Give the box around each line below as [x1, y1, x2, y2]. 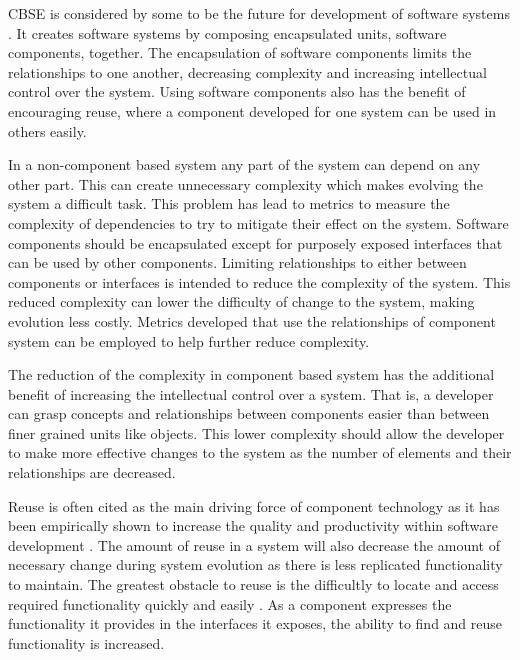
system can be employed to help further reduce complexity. [8, 330, 370, 351]
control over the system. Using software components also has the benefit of [8, 81, 466, 102]
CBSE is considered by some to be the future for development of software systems [8, 3, 510, 23]
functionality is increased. [8, 632, 165, 653]
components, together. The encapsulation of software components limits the [8, 42, 472, 63]
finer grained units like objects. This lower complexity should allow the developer [8, 422, 505, 443]
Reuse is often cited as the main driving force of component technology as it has [8, 495, 500, 516]
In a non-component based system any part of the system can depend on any [8, 154, 481, 175]
